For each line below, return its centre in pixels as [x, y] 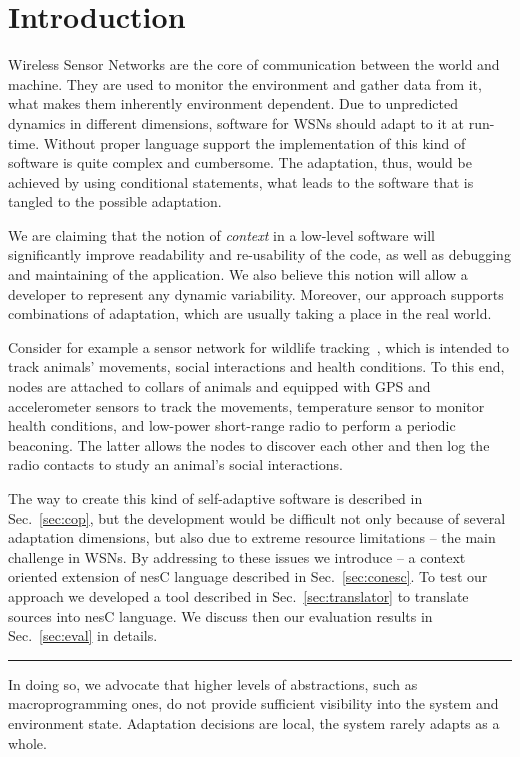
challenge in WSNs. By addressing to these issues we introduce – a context [237, 556]
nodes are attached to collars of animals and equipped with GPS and [219, 386]
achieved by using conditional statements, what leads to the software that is [241, 181]
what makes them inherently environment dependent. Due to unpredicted [233, 103]
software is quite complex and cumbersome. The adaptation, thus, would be [240, 162]
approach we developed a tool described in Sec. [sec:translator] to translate [238, 595]
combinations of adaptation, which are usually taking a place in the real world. [250, 313]
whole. [27, 742]
